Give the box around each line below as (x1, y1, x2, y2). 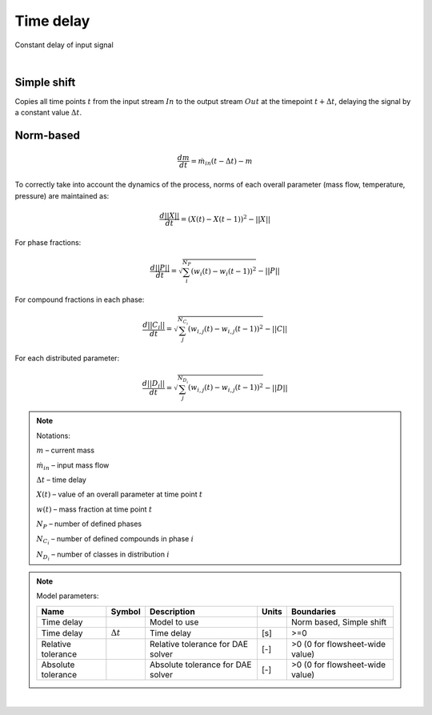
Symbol (110, 605, 141, 617)
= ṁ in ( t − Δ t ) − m (190, 156, 253, 167)
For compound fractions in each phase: (14, 295, 145, 304)
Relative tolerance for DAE (149, 639, 248, 650)
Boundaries (290, 605, 336, 617)
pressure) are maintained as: (14, 191, 110, 200)
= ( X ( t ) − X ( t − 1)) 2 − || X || (180, 213, 271, 223)
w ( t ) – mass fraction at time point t (36, 504, 153, 514)
